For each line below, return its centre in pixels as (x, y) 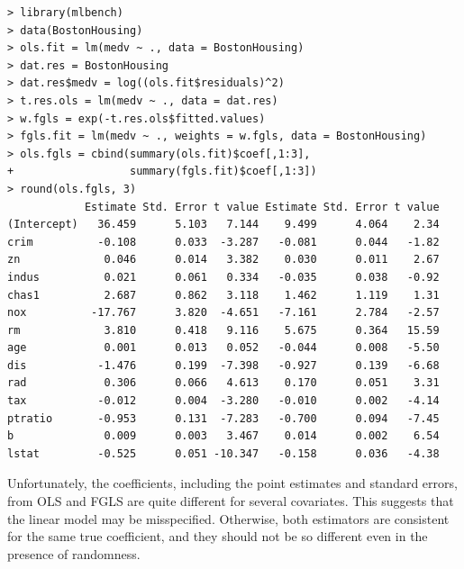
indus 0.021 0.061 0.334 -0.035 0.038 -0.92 (223, 277)
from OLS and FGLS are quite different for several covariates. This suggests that (231, 501)
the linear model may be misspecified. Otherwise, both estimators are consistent (228, 518)
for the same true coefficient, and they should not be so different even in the (218, 536)
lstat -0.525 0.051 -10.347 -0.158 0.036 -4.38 (223, 453)
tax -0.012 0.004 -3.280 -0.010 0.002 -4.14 (223, 401)
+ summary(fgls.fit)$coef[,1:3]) (162, 172)
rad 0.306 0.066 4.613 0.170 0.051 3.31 (223, 383)
